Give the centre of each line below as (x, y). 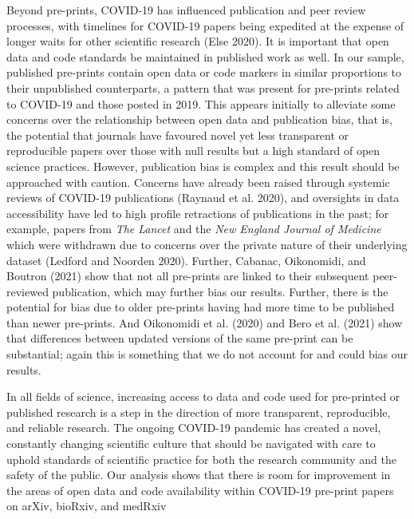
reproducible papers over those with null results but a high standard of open (193, 151)
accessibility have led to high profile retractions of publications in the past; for (198, 213)
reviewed (28, 291)
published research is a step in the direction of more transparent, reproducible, (199, 412)
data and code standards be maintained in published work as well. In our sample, (205, 56)
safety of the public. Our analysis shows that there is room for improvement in (199, 475)
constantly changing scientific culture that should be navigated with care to (191, 444)
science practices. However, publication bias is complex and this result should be (203, 166)
